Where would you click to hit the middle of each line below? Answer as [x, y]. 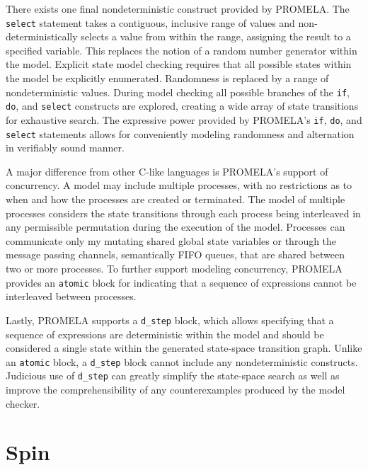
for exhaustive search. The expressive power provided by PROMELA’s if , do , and [184, 119]
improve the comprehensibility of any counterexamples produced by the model [176, 389]
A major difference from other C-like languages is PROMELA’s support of [167, 171]
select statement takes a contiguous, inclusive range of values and [150, 22]
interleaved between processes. [71, 296]
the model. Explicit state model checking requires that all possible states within [179, 64]
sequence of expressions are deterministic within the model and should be [165, 334]
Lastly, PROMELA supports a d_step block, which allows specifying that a [170, 320]
